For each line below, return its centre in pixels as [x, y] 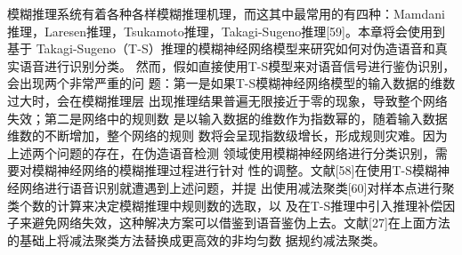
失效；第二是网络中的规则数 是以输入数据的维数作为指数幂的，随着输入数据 [227, 118]
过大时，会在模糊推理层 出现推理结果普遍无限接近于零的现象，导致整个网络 [227, 100]
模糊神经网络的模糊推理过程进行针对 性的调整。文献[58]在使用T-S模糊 [234, 170]
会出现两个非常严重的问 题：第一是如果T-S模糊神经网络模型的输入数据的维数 [231, 83]
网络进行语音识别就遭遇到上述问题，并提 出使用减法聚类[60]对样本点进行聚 [237, 187]
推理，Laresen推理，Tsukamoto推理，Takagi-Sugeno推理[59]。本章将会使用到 [226, 31]
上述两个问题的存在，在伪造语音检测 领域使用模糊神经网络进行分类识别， [221, 152]
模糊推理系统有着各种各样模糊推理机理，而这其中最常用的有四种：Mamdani [226, 13]
